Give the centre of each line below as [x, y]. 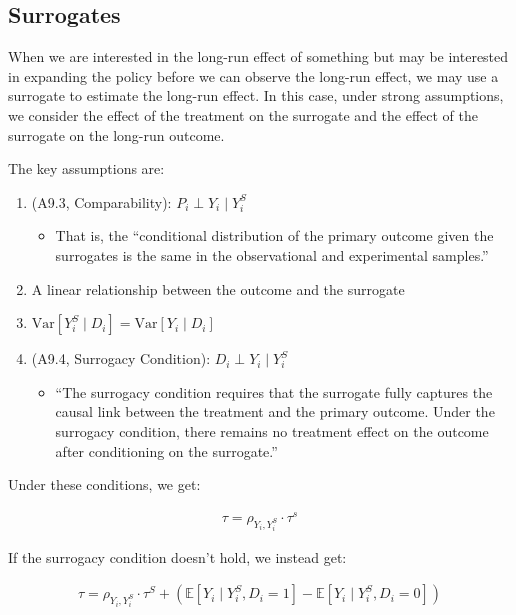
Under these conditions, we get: [104, 484]
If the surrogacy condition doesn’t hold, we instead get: [177, 556]
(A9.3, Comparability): [101, 201]
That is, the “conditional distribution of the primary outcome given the [274, 235]
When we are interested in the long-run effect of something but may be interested [258, 56]
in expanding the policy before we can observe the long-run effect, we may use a [253, 75]
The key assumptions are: [86, 168]
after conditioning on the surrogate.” [166, 450]
